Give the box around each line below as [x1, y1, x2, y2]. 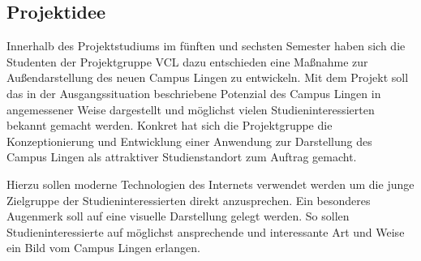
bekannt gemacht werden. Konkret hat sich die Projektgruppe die [6, 117, 333, 134]
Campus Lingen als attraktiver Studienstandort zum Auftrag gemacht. [6, 148, 357, 165]
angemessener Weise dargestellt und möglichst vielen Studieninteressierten [6, 101, 375, 118]
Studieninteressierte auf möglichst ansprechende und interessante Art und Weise [6, 223, 405, 240]
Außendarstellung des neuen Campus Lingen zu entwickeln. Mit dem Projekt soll [6, 69, 409, 86]
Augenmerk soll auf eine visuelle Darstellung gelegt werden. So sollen [6, 208, 350, 225]
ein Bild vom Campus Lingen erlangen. [6, 239, 200, 256]
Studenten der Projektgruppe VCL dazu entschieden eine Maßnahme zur [6, 53, 368, 70]
